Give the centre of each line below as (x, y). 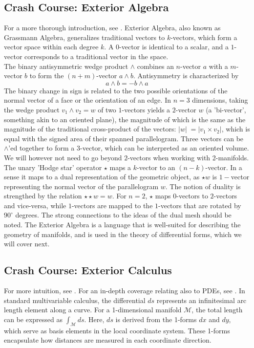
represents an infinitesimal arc (201, 300)
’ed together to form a (42, 148)
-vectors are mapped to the (112, 205)
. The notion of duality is (203, 186)
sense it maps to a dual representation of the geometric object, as (102, 177)
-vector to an (156, 167)
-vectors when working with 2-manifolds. (188, 157)
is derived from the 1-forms (156, 319)
